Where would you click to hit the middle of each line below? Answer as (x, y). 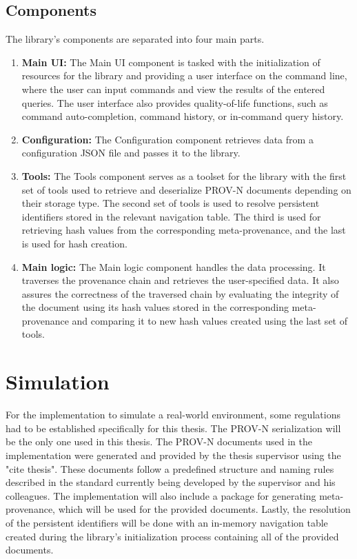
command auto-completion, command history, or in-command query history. (183, 116)
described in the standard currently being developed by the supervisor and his (171, 482)
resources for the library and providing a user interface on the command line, (184, 75)
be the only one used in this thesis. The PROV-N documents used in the (159, 441)
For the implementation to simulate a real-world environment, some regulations (173, 415)
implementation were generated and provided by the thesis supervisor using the (173, 455)
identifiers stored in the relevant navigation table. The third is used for (171, 216)
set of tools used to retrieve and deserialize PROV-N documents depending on (186, 189)
